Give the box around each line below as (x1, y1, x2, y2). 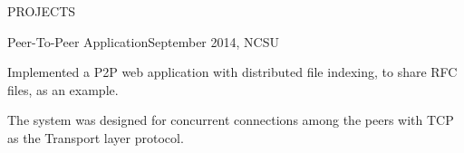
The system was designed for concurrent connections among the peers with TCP (7, 110, 454, 129)
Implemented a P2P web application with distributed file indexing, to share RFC (7, 62, 458, 81)
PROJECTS (7, 2, 76, 20)
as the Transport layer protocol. (7, 128, 184, 147)
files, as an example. (7, 80, 119, 99)
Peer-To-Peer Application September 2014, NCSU (7, 32, 279, 51)
